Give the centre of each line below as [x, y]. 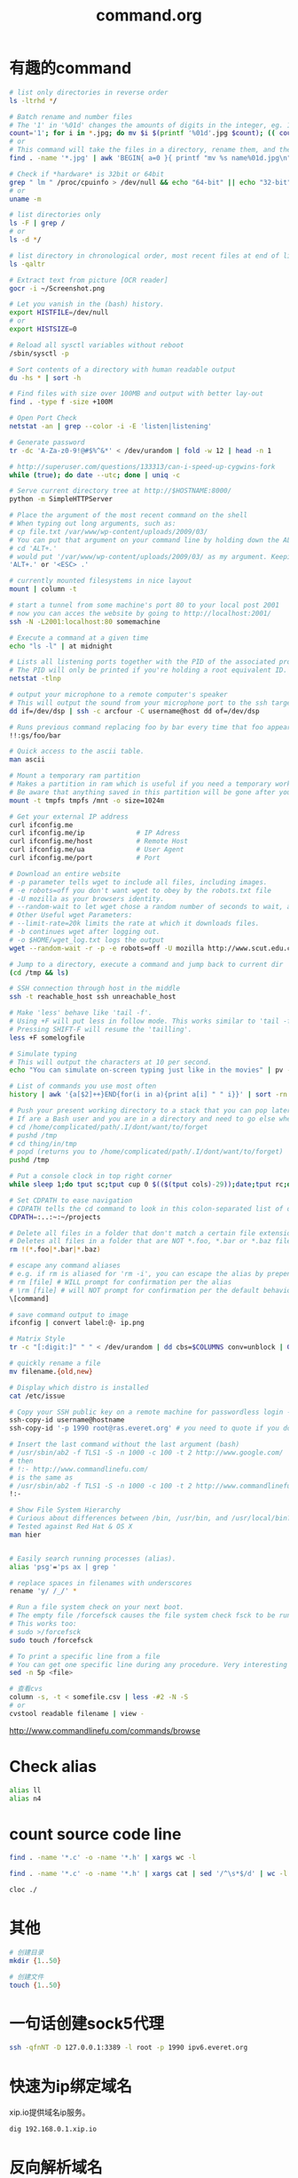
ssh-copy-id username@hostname [67, 1420]
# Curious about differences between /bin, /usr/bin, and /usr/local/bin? [150, 1519]
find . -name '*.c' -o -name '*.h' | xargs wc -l [103, 1858]
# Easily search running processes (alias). [93, 1559]
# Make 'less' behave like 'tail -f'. [81, 1013]
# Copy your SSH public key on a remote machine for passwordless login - [150, 1412]
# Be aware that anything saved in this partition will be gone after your [152, 792]
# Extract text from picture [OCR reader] [89, 280]
